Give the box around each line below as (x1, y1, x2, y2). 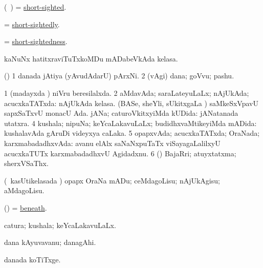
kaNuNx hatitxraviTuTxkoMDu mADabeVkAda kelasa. (4, 53, 178, 64)
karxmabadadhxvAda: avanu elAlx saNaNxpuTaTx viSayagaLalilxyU (4, 137, 221, 148)
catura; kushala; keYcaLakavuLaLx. (4, 219, 116, 230)
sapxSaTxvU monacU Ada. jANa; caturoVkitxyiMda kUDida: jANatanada (4, 108, 238, 118)
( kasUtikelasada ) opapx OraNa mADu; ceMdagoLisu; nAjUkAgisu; (4, 175, 220, 185)
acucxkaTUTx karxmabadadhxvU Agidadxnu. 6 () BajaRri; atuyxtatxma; (4, 148, 236, 158)
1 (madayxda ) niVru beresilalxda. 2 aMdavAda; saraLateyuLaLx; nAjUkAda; (4, 87, 249, 98)
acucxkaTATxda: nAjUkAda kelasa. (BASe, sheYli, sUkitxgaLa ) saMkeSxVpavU (4, 97, 258, 108)
